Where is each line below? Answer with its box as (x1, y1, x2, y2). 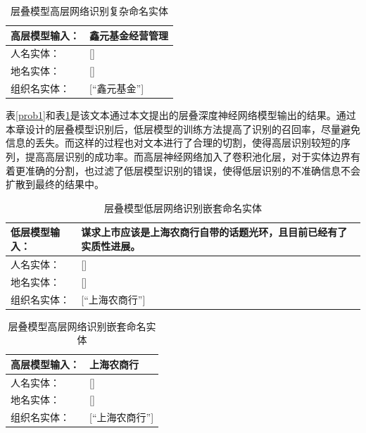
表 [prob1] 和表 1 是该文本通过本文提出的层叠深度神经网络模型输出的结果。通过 (6, 108, 356, 123)
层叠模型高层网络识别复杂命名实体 (11, 4, 168, 18)
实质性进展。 (81, 238, 141, 253)
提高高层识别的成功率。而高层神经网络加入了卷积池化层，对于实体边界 (25, 149, 351, 163)
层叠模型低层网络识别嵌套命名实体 (104, 200, 262, 215)
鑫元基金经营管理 (89, 27, 168, 42)
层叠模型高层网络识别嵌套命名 (8, 318, 146, 333)
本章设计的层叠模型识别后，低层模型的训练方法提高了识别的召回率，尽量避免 (6, 121, 360, 136)
